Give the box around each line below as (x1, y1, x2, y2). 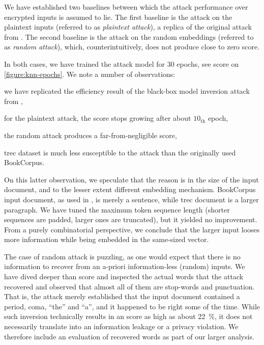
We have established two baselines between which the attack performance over (4, 2, 248, 12)
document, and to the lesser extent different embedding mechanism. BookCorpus (4, 184, 256, 195)
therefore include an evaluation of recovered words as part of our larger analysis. (4, 331, 254, 341)
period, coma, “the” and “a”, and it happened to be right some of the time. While (4, 301, 260, 311)
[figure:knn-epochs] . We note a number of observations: (4, 68, 175, 79)
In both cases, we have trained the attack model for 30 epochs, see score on (4, 58, 239, 69)
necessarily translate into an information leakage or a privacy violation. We (4, 321, 239, 332)
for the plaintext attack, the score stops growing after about (4, 113, 191, 123)
